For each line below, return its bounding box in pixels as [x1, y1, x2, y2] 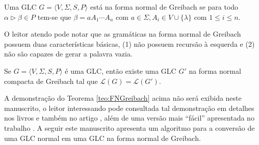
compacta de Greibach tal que [4, 75, 98, 86]
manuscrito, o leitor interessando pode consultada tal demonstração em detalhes [4, 102, 254, 113]
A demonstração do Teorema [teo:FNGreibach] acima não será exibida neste [4, 93, 242, 103]
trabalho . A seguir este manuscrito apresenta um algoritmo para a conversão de [4, 122, 255, 133]
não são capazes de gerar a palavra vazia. [4, 48, 133, 59]
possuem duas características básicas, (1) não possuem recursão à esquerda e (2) [4, 38, 255, 49]
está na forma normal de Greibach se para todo [90, 2, 239, 12]
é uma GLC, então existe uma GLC [65, 65, 176, 76]
